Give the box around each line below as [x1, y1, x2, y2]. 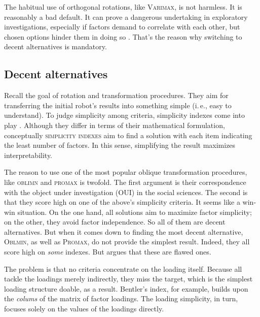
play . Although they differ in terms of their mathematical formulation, [4, 119, 225, 130]
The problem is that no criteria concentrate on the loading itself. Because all [4, 263, 242, 274]
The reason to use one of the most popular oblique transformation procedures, [4, 167, 247, 177]
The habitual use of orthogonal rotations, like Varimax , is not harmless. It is [4, 2, 242, 12]
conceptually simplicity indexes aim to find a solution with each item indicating [4, 130, 252, 140]
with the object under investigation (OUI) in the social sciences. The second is [4, 186, 248, 197]
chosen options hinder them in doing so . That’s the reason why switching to [4, 31, 242, 42]
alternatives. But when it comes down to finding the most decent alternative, [4, 226, 243, 237]
